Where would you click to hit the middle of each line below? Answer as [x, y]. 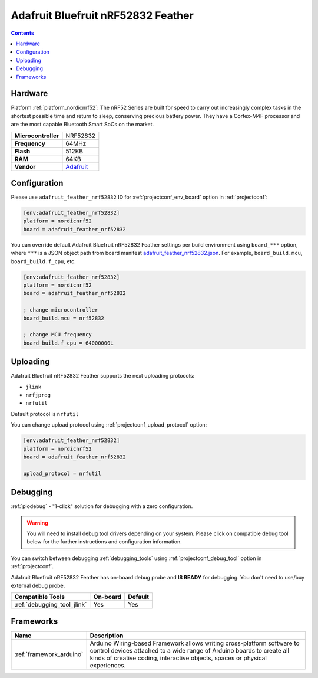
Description [107, 636]
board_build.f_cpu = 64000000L [69, 343]
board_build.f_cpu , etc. [43, 261]
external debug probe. [38, 585]
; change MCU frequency [58, 335]
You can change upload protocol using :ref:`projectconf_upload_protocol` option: [109, 425]
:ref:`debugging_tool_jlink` [51, 605]
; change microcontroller [61, 310]
